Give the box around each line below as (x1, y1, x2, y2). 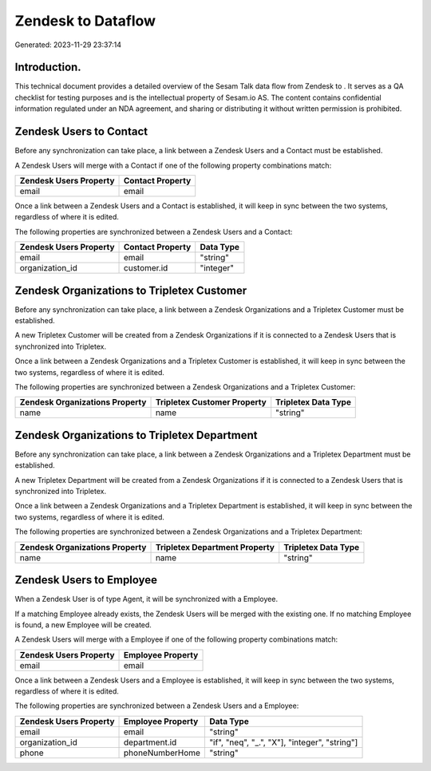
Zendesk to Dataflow (14, 12, 156, 30)
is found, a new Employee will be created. (14, 619, 152, 630)
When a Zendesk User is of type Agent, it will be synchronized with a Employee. (14, 595, 279, 604)
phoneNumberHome (124, 747, 201, 758)
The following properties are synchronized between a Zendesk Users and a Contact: (14, 227, 293, 236)
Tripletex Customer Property (155, 397, 267, 408)
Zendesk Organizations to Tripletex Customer (14, 283, 247, 297)
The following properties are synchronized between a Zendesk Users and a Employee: (14, 701, 299, 710)
